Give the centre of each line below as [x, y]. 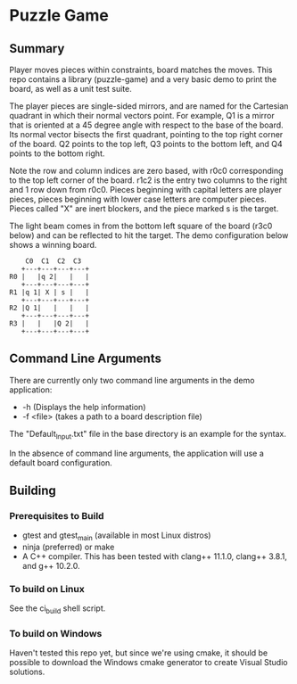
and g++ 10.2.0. [51, 566]
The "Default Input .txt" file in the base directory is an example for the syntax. [148, 435]
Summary [37, 49]
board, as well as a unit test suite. [70, 89]
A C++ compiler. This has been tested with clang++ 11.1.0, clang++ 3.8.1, [155, 556]
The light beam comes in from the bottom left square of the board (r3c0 [141, 226]
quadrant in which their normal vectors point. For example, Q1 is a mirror [142, 115]
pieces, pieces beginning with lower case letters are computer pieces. [138, 199]
